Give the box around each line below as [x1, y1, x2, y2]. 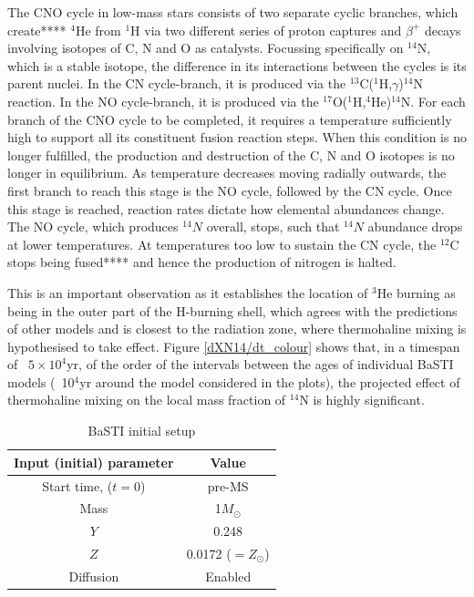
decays [424, 20, 461, 39]
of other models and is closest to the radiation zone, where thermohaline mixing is [7, 319, 467, 338]
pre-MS [207, 476, 249, 495]
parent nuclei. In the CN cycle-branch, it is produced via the [7, 74, 346, 93]
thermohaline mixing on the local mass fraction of [7, 390, 286, 409]
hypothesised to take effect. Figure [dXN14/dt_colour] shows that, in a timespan [7, 336, 460, 355]
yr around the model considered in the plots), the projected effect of [79, 372, 460, 391]
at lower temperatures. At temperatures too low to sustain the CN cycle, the [7, 234, 437, 253]
